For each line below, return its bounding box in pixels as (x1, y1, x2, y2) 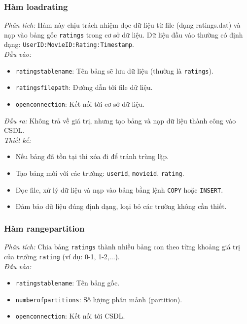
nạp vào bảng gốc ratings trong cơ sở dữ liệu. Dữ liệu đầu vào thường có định (4, 29, 243, 40)
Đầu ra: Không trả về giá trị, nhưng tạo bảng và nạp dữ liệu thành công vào (4, 115, 236, 125)
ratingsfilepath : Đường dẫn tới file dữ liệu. (15, 82, 153, 92)
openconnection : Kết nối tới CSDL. (15, 311, 125, 321)
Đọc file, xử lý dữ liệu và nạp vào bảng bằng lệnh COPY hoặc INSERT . (15, 184, 223, 195)
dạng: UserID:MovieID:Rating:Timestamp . (4, 39, 134, 49)
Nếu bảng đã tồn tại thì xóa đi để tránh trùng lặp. (15, 151, 169, 162)
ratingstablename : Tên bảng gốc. (15, 278, 120, 288)
